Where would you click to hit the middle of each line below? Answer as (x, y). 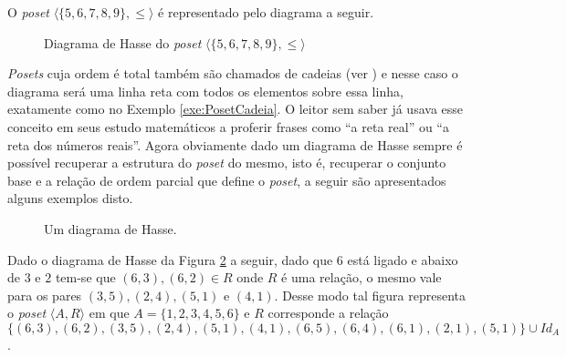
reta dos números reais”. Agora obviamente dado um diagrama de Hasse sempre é (235, 144)
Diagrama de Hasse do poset (123, 42)
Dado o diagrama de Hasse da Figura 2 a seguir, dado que (170, 259)
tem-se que (85, 277)
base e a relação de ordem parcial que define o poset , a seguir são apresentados (227, 180)
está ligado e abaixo (403, 259)
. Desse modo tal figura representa (370, 295)
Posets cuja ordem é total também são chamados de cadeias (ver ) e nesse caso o (233, 73)
